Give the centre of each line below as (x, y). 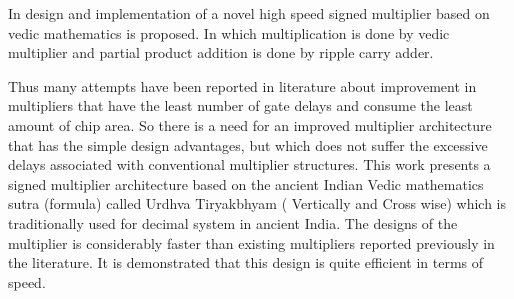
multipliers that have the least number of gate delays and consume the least (240, 105)
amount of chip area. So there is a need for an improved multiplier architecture (250, 124)
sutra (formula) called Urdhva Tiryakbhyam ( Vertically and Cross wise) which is (257, 203)
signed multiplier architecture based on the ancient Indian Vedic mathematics (246, 183)
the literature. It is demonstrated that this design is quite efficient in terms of (246, 262)
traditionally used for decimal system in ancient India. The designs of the (233, 222)
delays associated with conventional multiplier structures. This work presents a (249, 164)
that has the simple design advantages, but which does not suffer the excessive (248, 144)
